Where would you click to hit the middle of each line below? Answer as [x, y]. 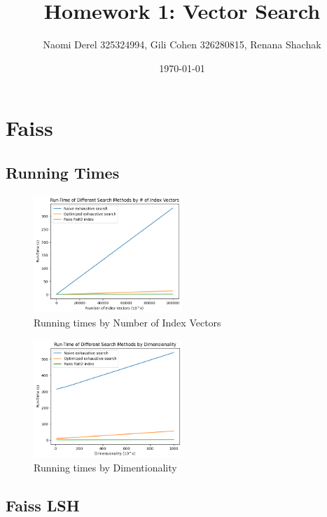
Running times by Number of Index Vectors [127, 323]
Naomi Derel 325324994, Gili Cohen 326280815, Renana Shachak [182, 44]
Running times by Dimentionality [105, 468]
